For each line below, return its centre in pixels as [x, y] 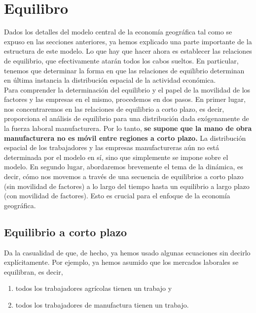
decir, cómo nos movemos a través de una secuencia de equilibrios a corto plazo [124, 176]
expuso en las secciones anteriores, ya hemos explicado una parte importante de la [128, 41]
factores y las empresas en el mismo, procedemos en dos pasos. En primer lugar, [125, 99]
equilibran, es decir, [34, 271]
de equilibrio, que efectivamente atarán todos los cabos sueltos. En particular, [121, 60]
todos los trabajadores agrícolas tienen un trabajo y [94, 288]
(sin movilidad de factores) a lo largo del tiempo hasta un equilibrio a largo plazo [127, 186]
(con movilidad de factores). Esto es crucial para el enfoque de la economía [117, 196]
